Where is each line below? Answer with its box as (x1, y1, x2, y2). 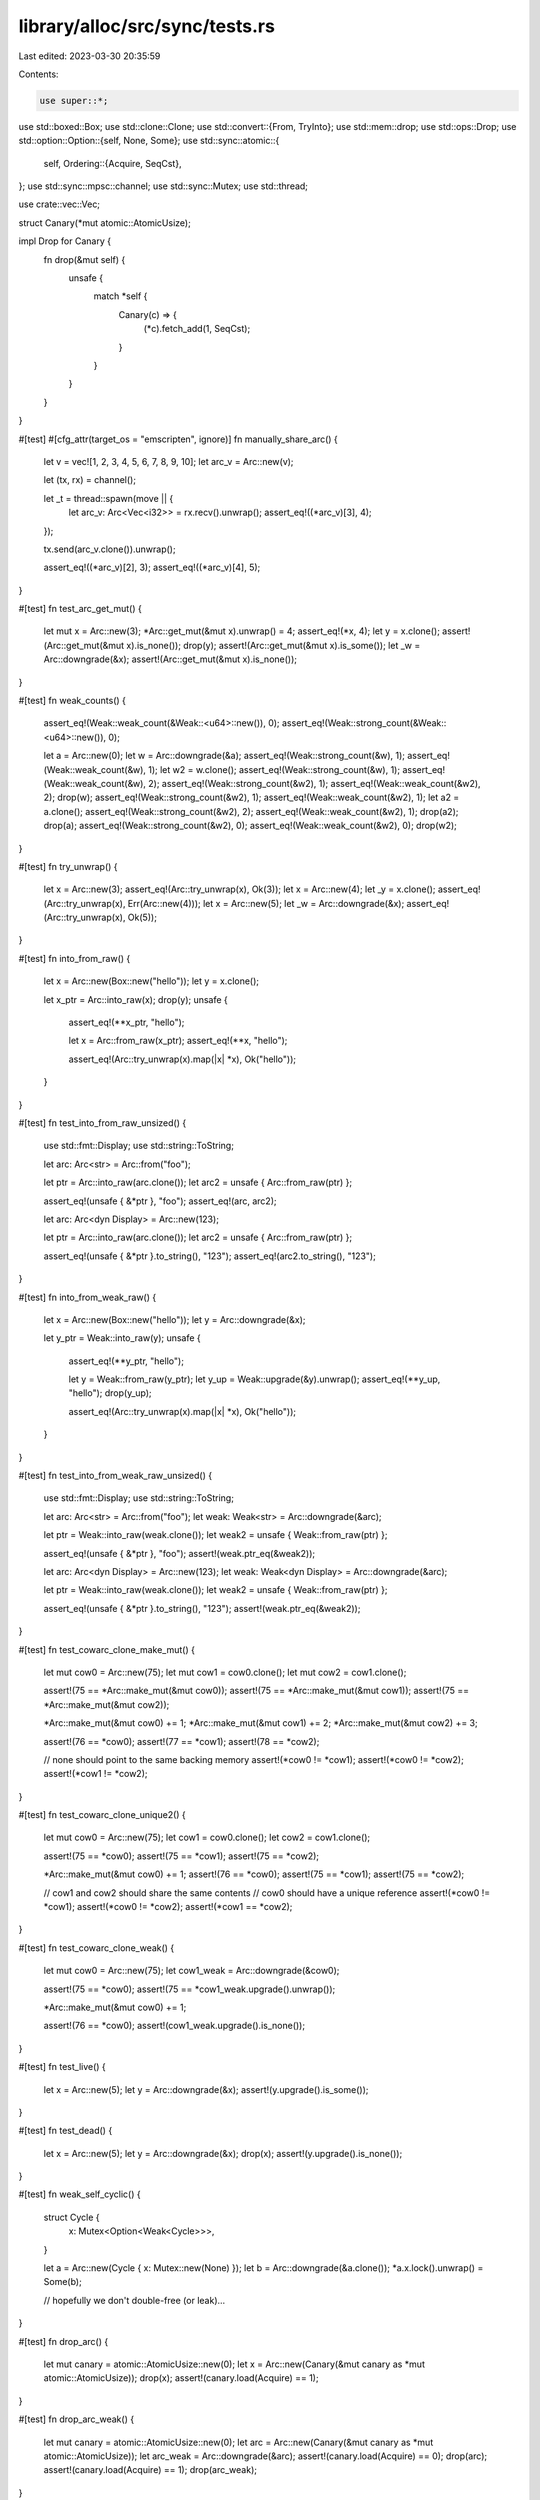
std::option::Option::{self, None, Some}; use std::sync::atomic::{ (18, 135, 280, 147)
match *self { (93, 290, 148, 302)
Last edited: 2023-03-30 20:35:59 (18, 50, 161, 62)
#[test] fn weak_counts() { (18, 695, 127, 707)
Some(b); (43, 2276, 82, 2288)
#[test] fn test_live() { (18, 2061, 107, 2073)
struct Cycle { (43, 2211, 100, 2223)
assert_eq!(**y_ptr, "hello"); (68, 1355, 185, 1367)
